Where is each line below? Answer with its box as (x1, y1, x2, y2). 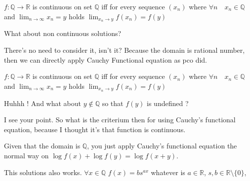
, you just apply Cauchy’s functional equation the (87, 141, 237, 151)
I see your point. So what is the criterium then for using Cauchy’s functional (4, 114, 236, 125)
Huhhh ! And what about (4, 98, 81, 108)
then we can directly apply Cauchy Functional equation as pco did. (4, 54, 208, 65)
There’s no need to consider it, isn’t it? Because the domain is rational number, (4, 45, 245, 55)
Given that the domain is (4, 141, 81, 151)
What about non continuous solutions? (4, 28, 122, 38)
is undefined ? (147, 98, 189, 108)
